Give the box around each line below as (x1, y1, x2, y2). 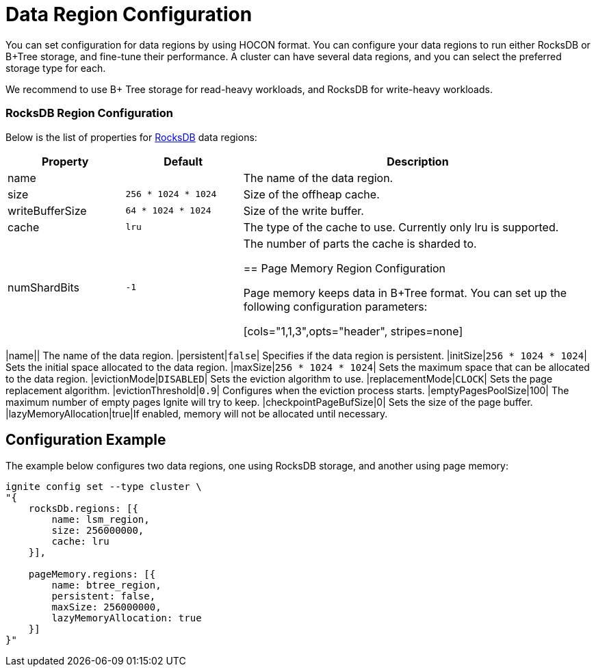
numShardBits (8, 280, 80, 294)
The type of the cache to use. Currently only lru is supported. (243, 220, 559, 234)
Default (164, 154, 203, 168)
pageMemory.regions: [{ (28, 569, 156, 580)
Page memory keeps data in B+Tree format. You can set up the (243, 285, 567, 300)
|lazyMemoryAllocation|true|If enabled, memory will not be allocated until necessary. (5, 407, 388, 419)
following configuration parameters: (243, 299, 428, 313)
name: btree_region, (51, 580, 161, 591)
